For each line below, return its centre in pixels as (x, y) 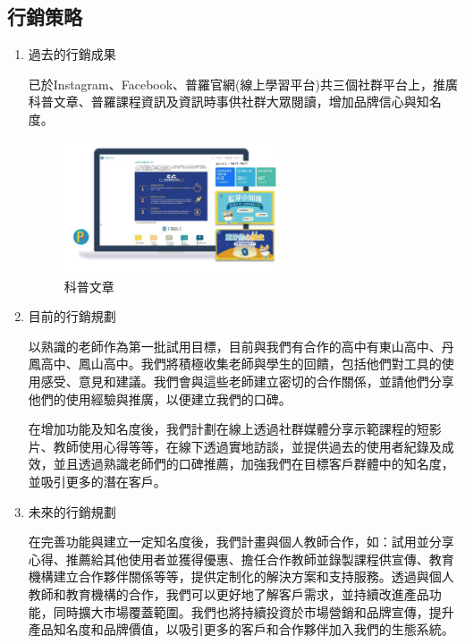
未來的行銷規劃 (72, 511)
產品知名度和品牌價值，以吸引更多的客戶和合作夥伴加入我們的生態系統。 (241, 629)
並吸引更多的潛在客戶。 (97, 481)
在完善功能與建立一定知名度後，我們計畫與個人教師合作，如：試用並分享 (241, 542)
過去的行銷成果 (72, 54)
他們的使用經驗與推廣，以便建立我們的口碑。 (160, 398)
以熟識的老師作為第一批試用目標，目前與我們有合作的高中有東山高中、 (235, 346)
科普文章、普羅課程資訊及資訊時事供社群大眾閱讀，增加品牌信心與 (222, 102)
